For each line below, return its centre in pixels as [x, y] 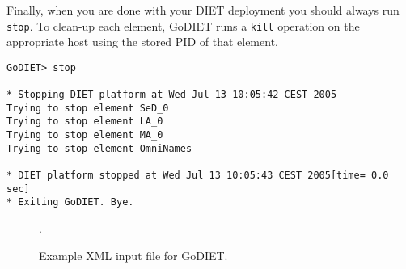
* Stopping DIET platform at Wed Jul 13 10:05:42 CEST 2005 [172, 95]
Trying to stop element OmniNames [99, 148]
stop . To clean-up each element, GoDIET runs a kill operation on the [183, 25]
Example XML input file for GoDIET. [133, 255]
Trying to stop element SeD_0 [88, 108]
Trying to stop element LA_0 [85, 122]
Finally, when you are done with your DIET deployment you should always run [203, 10]
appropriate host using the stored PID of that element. [142, 42]
